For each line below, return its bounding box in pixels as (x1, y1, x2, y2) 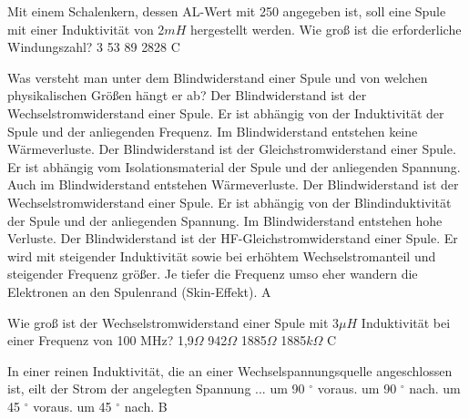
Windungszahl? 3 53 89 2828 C (7, 37, 180, 56)
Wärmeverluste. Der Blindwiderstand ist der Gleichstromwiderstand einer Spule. (7, 139, 456, 158)
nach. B (124, 396, 168, 415)
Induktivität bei (361, 312, 451, 332)
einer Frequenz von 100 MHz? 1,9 (7, 331, 194, 350)
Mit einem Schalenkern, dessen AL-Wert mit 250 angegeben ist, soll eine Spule (7, 2, 446, 20)
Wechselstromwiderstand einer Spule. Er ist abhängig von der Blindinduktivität (7, 192, 452, 211)
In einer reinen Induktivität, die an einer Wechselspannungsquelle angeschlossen (7, 361, 453, 380)
